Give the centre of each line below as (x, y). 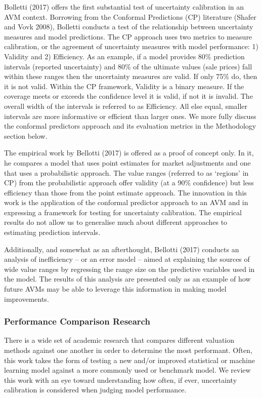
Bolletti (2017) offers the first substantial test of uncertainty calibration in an (124, 7)
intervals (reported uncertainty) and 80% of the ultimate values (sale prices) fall (128, 66)
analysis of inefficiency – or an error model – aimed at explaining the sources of (127, 259)
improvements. (27, 298)
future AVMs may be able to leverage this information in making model (115, 289)
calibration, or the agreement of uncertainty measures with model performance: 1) (131, 46)
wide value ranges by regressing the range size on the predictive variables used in (129, 269)
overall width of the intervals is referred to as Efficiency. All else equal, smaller (126, 106)
